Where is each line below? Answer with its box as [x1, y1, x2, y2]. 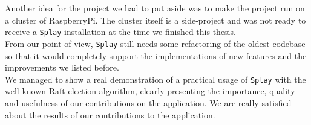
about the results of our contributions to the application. [5, 108, 215, 121]
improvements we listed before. [5, 61, 119, 74]
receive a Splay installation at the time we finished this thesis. [5, 25, 236, 38]
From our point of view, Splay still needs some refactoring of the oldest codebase [5, 37, 306, 50]
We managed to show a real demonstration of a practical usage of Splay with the [5, 72, 306, 85]
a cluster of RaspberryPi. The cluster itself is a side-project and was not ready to [5, 13, 306, 26]
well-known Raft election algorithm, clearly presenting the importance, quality [5, 85, 295, 97]
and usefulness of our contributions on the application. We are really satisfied [5, 96, 292, 109]
